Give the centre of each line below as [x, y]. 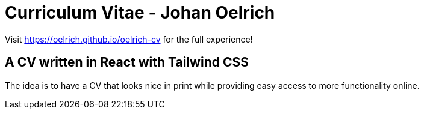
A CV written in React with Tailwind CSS [127, 62]
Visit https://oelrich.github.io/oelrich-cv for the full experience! [129, 39]
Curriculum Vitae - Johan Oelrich [140, 13]
